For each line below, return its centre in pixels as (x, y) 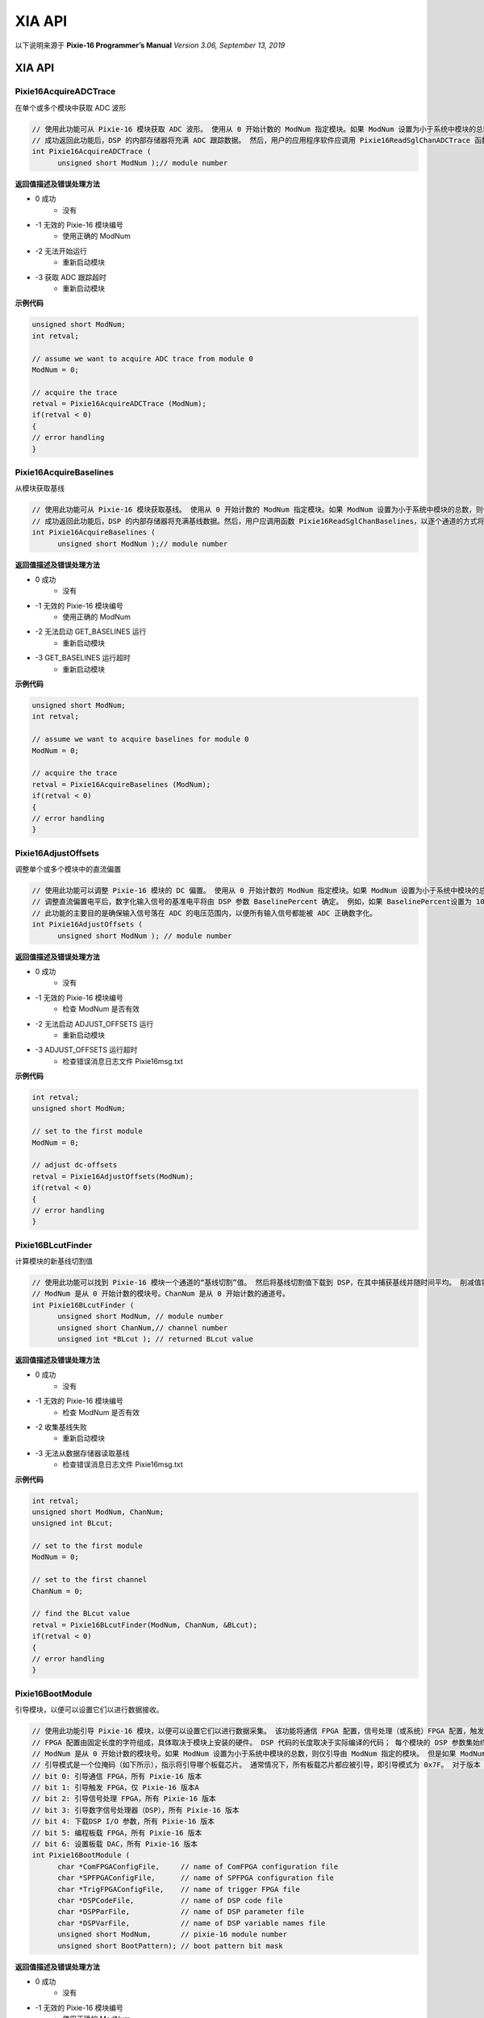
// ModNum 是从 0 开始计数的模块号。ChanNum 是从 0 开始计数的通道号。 (161, 1294)
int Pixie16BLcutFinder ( (83, 1305)
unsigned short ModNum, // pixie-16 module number (173, 1934)
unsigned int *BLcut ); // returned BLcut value (155, 1339)
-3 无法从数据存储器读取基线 (82, 1453)
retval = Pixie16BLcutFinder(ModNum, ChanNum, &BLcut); (145, 1625)
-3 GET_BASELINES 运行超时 (83, 658)
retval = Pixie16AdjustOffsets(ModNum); (113, 1176)
